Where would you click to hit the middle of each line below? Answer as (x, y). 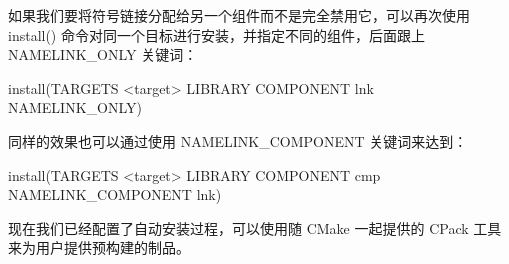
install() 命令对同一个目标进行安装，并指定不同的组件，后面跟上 (216, 34)
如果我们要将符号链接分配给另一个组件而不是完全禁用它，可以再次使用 (239, 15)
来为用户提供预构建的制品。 (99, 247)
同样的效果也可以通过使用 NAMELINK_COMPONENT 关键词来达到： (238, 140)
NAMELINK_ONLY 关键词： (103, 54)
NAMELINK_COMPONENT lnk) (115, 194)
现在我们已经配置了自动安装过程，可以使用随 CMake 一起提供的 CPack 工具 (255, 227)
